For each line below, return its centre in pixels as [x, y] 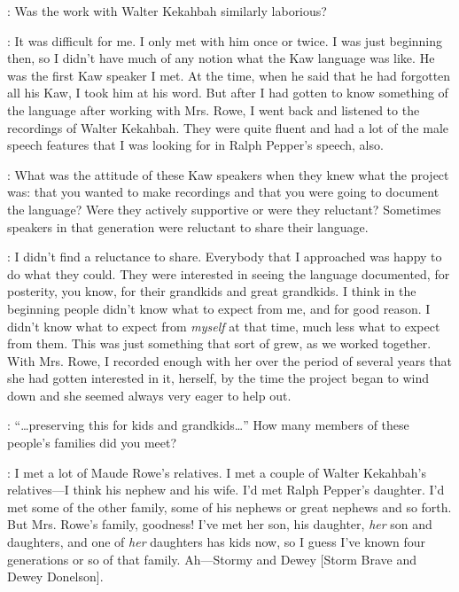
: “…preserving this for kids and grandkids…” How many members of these [208, 425]
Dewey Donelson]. [55, 576]
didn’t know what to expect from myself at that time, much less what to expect [224, 326]
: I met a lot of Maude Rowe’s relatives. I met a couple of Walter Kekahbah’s [217, 472]
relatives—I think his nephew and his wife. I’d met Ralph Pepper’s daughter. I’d [226, 490]
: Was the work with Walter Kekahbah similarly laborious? [167, 11]
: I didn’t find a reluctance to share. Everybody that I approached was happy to [225, 257]
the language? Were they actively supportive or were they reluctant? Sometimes [224, 209]
